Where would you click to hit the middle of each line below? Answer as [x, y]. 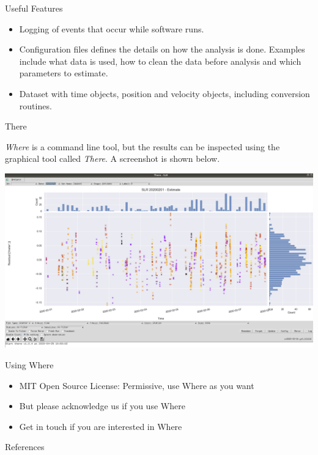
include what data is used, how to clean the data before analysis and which [160, 61]
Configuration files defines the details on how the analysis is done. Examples [162, 49]
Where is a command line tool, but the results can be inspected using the [142, 146]
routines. [35, 105]
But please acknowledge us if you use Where [102, 406]
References [25, 447]
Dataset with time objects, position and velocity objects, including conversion [165, 93]
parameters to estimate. [64, 73]
